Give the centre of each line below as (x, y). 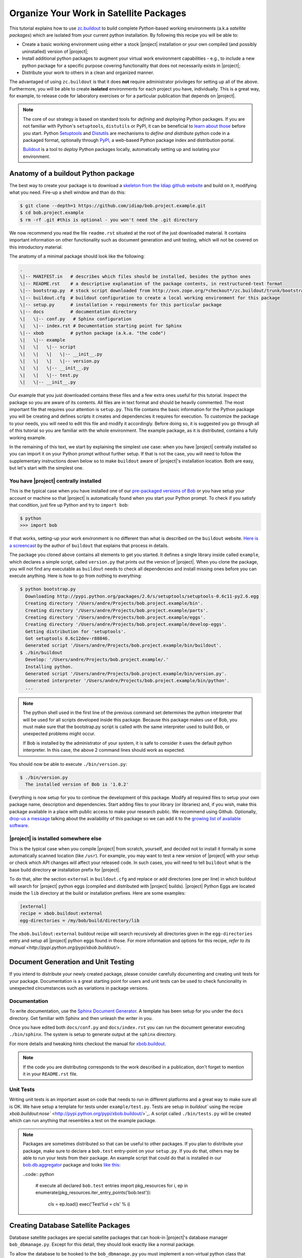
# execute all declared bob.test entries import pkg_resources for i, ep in (112, 1186)
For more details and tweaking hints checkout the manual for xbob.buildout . (88, 1044)
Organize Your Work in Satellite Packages (98, 13)
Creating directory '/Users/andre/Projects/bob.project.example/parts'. (117, 610)
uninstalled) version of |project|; (55, 51)
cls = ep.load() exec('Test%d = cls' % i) (89, 1204)
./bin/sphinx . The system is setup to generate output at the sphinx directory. (93, 1035)
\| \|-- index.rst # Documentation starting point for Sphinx (101, 326)
